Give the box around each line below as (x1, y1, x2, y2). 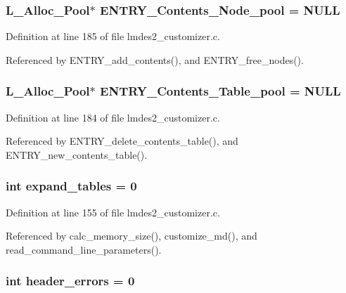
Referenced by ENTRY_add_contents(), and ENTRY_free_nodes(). (6, 52, 304, 67)
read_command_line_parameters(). (6, 242, 162, 256)
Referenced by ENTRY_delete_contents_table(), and (6, 134, 238, 148)
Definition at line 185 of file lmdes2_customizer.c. (6, 29, 220, 44)
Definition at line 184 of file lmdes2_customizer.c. (6, 110, 220, 124)
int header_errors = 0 (6, 272, 135, 289)
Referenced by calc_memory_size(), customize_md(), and (6, 228, 257, 243)
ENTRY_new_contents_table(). (6, 147, 148, 162)
